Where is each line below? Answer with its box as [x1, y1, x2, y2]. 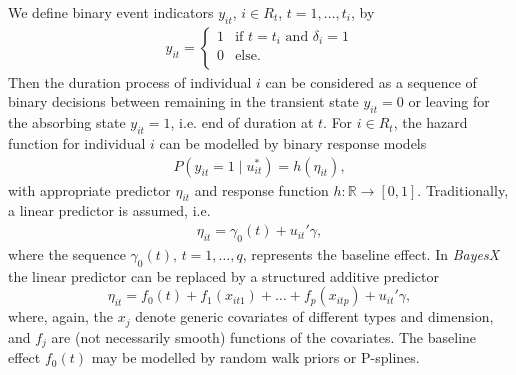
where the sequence [8, 243, 126, 264]
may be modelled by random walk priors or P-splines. [91, 347, 420, 368]
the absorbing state [8, 112, 126, 133]
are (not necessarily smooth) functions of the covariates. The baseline [51, 326, 477, 347]
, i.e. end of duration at [170, 112, 314, 133]
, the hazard [393, 112, 468, 133]
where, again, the [8, 306, 114, 327]
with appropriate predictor [8, 179, 171, 200]
